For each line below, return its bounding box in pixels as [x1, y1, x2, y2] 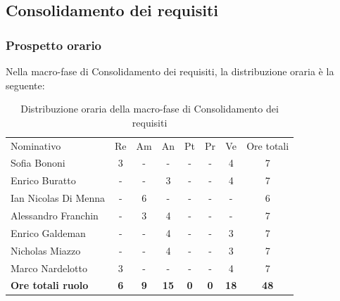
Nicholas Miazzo [11, 243, 81, 257]
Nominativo [11, 138, 61, 153]
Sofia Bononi [11, 155, 65, 170]
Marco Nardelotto [11, 260, 87, 275]
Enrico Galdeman [11, 225, 86, 240]
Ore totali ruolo [11, 278, 89, 293]
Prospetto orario [6, 36, 102, 53]
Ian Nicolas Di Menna [11, 191, 106, 205]
